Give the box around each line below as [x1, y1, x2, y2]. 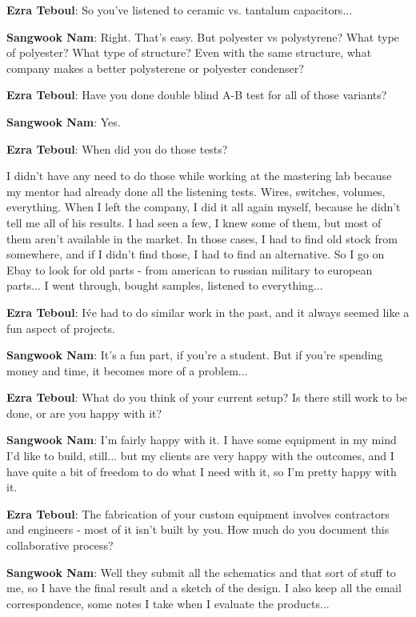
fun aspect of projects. [6, 319, 115, 336]
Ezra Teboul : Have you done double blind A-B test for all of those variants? [6, 86, 387, 103]
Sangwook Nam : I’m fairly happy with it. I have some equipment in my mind [6, 431, 397, 448]
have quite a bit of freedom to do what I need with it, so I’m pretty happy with [6, 463, 397, 479]
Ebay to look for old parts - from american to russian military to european [6, 261, 373, 278]
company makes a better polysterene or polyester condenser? [6, 59, 304, 76]
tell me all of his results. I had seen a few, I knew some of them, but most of [6, 214, 382, 230]
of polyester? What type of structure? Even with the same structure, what [6, 44, 372, 61]
